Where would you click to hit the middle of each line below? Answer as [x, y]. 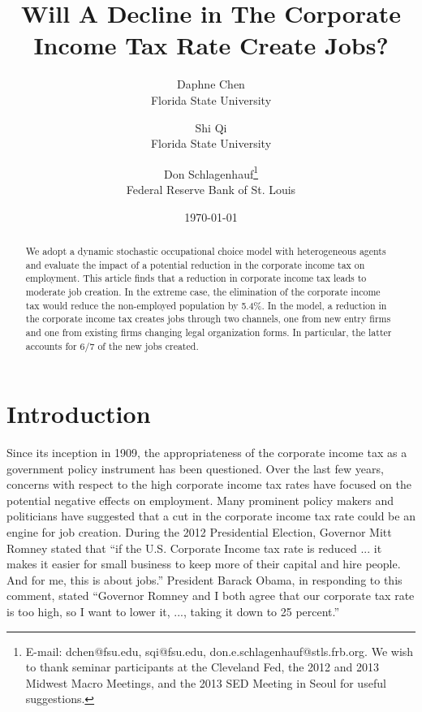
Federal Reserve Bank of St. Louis [211, 189]
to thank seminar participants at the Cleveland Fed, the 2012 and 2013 [202, 667]
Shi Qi [211, 127]
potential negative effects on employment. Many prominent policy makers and [200, 500]
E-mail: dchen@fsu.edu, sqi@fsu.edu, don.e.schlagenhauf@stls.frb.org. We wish [220, 651]
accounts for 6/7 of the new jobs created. [112, 345]
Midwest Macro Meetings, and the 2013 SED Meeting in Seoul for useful [206, 682]
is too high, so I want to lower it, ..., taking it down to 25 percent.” [173, 612]
